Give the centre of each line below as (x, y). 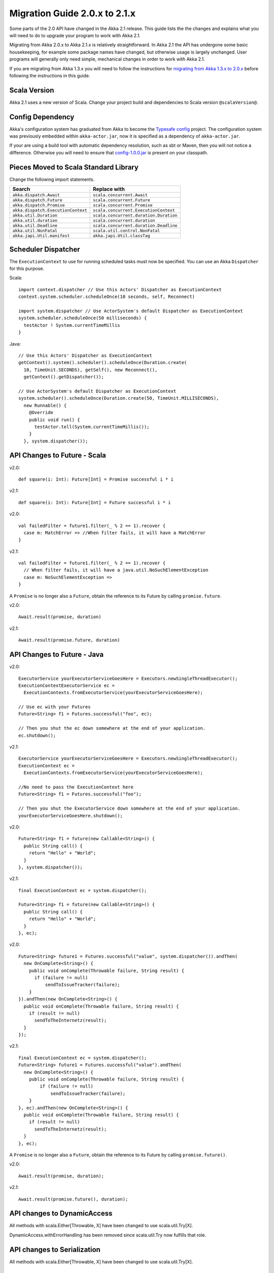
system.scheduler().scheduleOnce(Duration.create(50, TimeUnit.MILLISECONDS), (119, 398)
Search (21, 189)
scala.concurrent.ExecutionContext (134, 211)
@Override (41, 413)
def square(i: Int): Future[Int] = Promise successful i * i (96, 479)
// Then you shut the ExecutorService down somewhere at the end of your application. (129, 809)
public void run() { (54, 420)
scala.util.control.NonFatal (127, 231)
